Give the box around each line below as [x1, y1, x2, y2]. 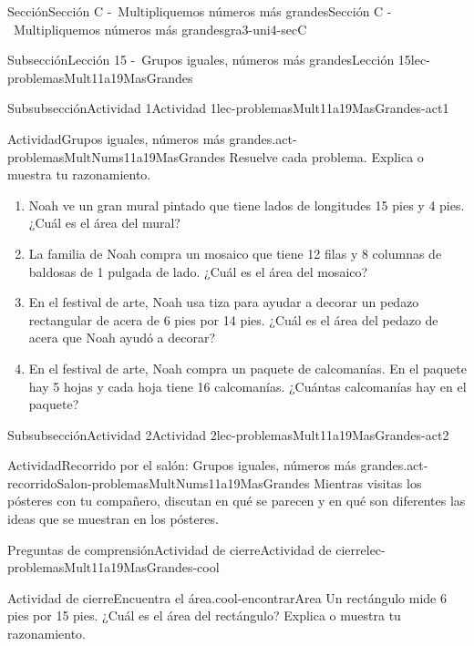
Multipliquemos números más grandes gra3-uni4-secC [13, 19, 307, 38]
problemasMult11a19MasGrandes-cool [7, 558, 220, 577]
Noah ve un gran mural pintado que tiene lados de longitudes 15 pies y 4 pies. [28, 195, 465, 214]
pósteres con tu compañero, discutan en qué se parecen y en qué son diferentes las [7, 491, 466, 510]
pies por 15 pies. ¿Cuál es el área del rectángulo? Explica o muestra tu [7, 606, 401, 625]
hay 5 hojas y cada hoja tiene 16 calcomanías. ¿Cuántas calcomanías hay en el [28, 376, 467, 395]
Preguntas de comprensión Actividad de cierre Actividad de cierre [7, 539, 366, 559]
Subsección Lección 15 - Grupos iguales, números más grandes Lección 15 [7, 50, 411, 69]
